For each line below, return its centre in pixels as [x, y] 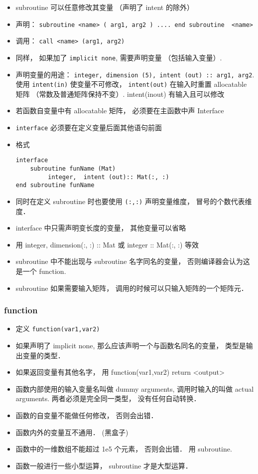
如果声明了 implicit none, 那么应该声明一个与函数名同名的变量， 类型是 [131, 346]
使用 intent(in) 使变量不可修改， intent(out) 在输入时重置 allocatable [131, 84]
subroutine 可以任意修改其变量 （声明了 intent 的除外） [105, 7]
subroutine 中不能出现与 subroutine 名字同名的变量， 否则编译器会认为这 [133, 261]
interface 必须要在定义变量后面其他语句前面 [89, 127]
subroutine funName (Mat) [73, 168]
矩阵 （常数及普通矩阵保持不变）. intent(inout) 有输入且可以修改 [120, 94]
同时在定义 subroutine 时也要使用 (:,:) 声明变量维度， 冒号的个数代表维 [134, 201]
